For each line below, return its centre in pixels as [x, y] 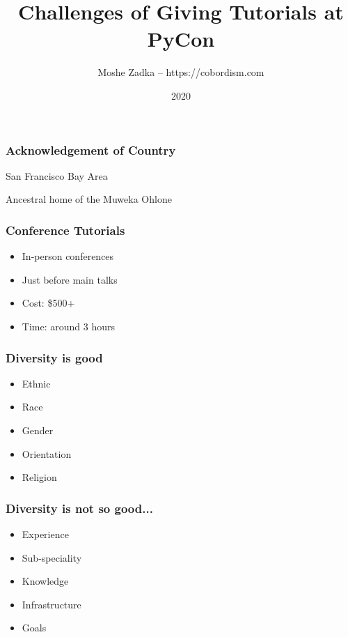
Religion [39, 477]
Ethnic [36, 383]
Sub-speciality [52, 557]
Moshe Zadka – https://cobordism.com [181, 72]
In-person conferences [68, 256]
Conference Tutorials [65, 230]
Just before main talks [70, 279]
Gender [38, 430]
